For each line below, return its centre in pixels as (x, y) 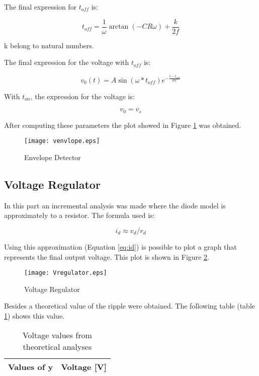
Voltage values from (57, 335)
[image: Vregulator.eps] (66, 273)
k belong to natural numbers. (49, 45)
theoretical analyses (57, 346)
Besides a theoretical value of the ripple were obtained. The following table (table (129, 306)
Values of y (31, 366)
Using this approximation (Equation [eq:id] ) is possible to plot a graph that (120, 246)
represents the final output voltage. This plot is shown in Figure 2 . (107, 256)
